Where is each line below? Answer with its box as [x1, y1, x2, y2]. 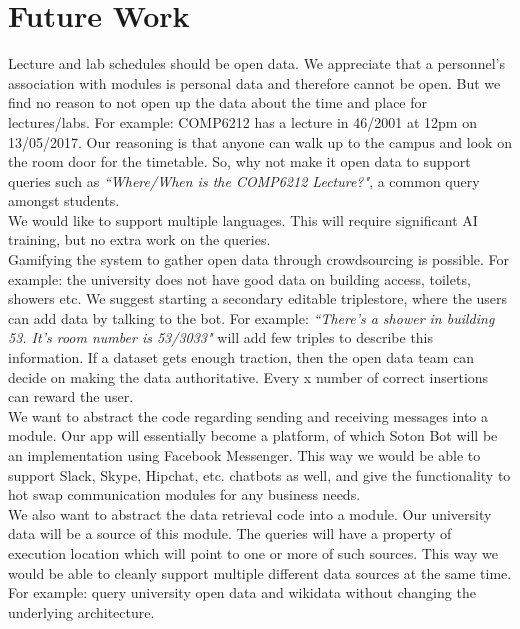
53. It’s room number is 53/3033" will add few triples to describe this [8, 327, 434, 348]
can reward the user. [8, 386, 134, 407]
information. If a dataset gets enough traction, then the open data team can [8, 347, 475, 368]
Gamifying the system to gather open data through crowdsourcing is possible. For [8, 249, 510, 270]
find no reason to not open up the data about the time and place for [8, 92, 428, 113]
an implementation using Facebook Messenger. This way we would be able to [8, 445, 481, 465]
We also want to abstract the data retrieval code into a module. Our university [8, 503, 492, 524]
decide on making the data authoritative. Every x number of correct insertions [8, 366, 489, 387]
